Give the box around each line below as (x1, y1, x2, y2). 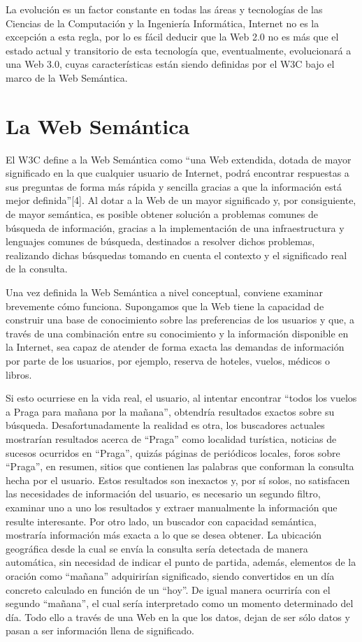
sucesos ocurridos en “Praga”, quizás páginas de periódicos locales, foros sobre (6, 445, 340, 460)
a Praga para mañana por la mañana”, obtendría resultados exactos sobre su (6, 404, 335, 418)
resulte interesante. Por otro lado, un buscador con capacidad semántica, (6, 513, 317, 528)
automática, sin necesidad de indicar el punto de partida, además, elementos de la (6, 555, 356, 569)
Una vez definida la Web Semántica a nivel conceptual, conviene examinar (6, 285, 323, 300)
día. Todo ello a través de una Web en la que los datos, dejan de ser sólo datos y (6, 609, 350, 624)
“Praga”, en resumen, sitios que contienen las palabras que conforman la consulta (6, 459, 354, 474)
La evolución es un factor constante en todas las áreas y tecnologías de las (6, 2, 323, 16)
